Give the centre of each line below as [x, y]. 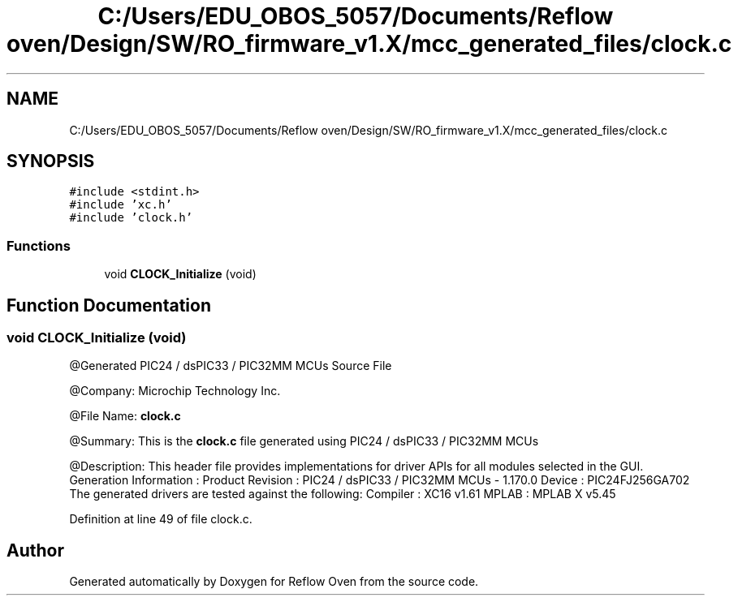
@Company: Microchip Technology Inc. [175, 391]
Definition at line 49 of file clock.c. [161, 519]
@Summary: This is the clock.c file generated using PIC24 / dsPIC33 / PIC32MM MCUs [304, 441]
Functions [39, 245]
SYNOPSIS [51, 161]
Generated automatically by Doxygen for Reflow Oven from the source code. [274, 582]
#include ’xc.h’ [121, 205]
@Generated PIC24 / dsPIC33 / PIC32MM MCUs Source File [231, 366]
